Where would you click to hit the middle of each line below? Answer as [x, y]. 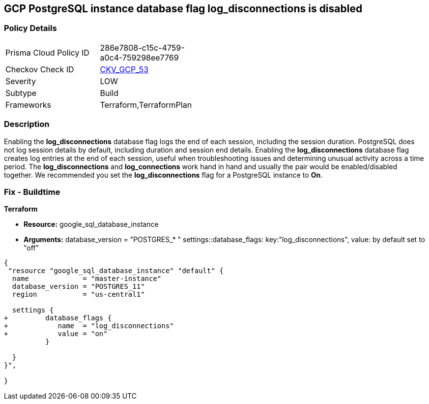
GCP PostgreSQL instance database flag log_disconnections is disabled [183, 9]
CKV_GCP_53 [124, 69]
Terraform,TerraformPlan [146, 105]
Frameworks [28, 105]
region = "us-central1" [78, 295]
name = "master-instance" [87, 279]
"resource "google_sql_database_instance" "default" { [116, 271]
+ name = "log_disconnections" [89, 326]
